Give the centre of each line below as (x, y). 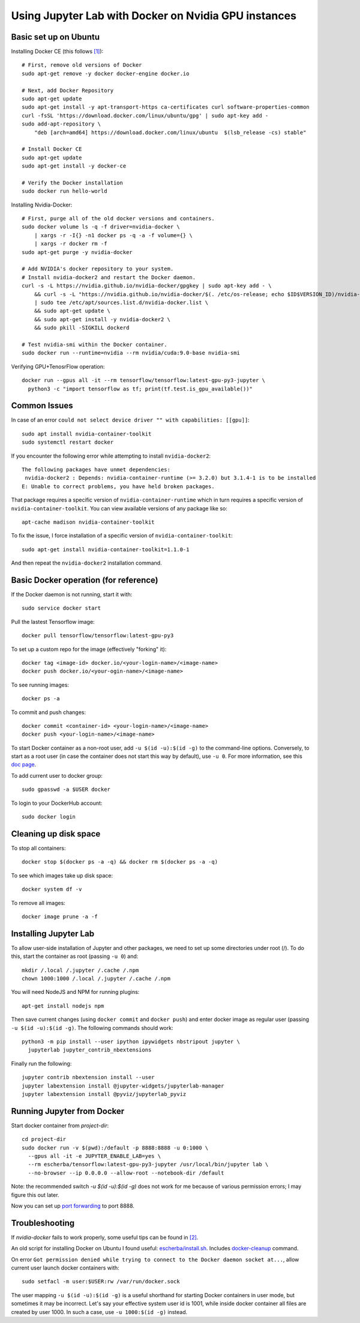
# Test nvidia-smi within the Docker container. (94, 344)
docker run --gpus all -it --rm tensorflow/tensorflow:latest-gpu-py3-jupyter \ (144, 380)
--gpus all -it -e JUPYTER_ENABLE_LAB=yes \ (94, 1156)
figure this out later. (35, 1194)
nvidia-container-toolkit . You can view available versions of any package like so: (119, 508)
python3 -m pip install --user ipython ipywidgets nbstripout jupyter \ (131, 1041)
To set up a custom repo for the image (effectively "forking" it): (89, 649)
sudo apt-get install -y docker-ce (74, 166)
